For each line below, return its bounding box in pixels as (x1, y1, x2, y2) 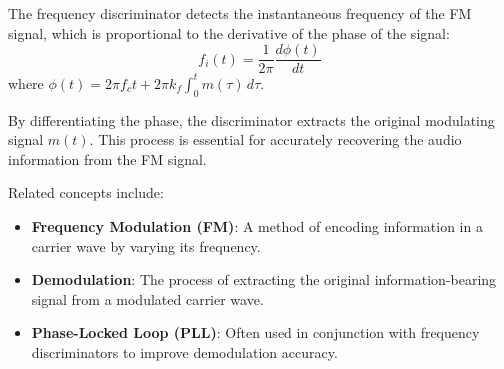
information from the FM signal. (8, 148, 207, 169)
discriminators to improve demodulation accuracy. (31, 341, 338, 362)
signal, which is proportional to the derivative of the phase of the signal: (8, 22, 450, 43)
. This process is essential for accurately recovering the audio (89, 129, 462, 150)
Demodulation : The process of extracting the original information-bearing (31, 269, 497, 290)
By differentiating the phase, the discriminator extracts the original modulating (8, 109, 495, 130)
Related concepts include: (8, 182, 164, 203)
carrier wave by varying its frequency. (31, 235, 261, 256)
